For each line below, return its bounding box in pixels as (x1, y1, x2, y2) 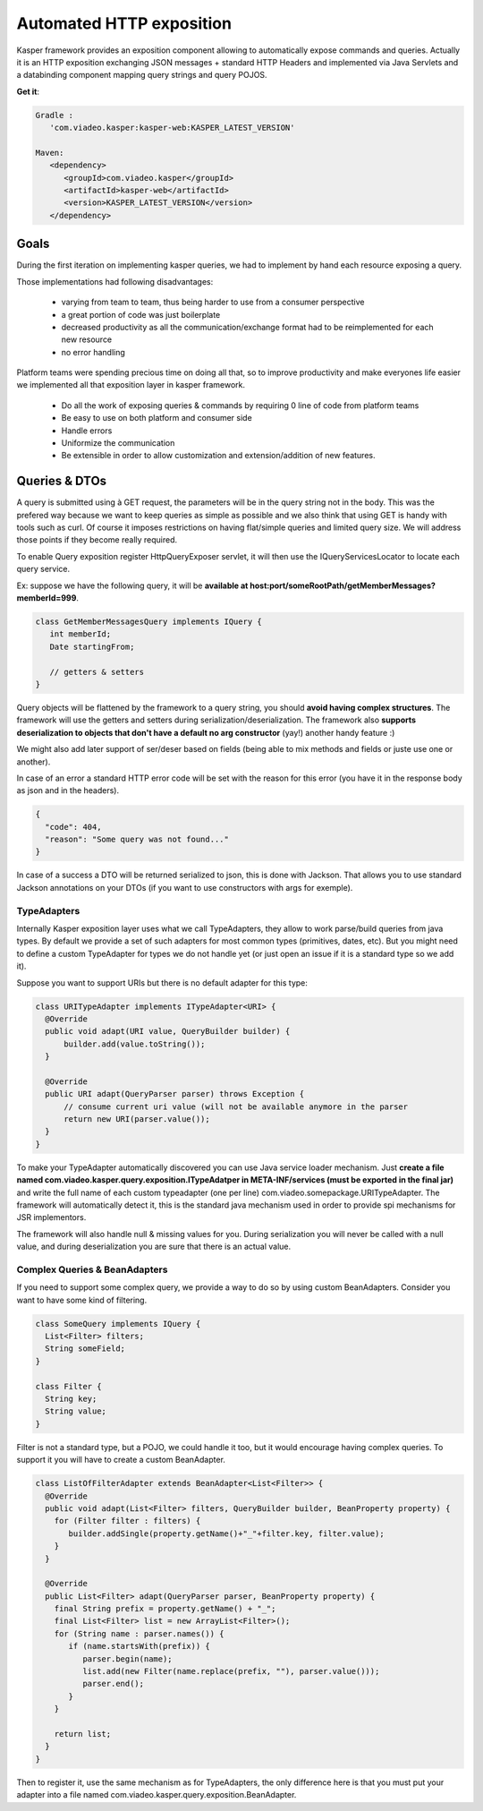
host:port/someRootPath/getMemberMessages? (250, 580, 436, 591)
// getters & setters (49, 667, 145, 677)
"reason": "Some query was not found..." (45, 834, 230, 845)
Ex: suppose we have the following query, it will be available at (16, 580, 249, 591)
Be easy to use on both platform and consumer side (61, 413, 252, 423)
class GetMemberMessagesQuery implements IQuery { (35, 617, 263, 627)
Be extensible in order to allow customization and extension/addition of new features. (61, 450, 376, 461)
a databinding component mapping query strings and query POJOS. (16, 70, 267, 81)
